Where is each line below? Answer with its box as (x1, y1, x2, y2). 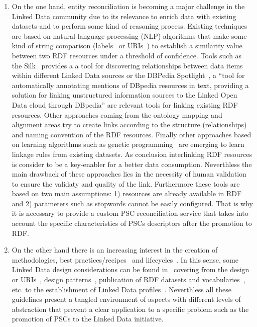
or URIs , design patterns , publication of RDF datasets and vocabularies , (12, 274, 245, 285)
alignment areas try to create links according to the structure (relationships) (12, 119, 247, 130)
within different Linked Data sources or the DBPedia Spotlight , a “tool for (12, 70, 245, 80)
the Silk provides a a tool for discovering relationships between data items (12, 60, 243, 70)
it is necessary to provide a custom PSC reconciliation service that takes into (12, 208, 248, 218)
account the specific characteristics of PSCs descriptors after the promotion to (12, 218, 252, 228)
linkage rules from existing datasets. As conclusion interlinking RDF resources (12, 148, 252, 159)
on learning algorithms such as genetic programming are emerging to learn (12, 139, 244, 149)
